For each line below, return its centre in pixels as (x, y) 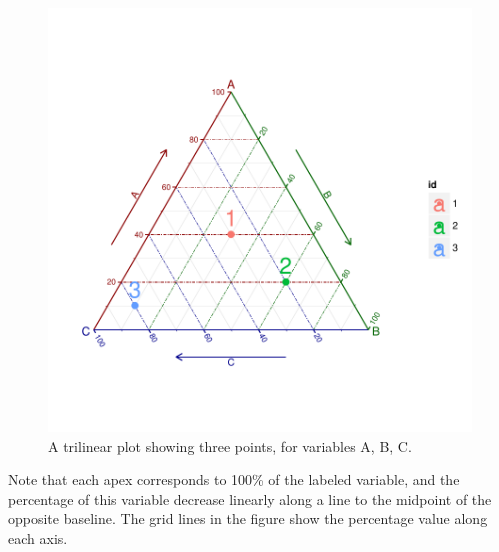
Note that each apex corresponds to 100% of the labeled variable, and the (234, 479)
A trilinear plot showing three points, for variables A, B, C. (230, 445)
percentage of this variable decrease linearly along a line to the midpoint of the (250, 498)
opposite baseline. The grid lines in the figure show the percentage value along (248, 518)
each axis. (38, 537)
